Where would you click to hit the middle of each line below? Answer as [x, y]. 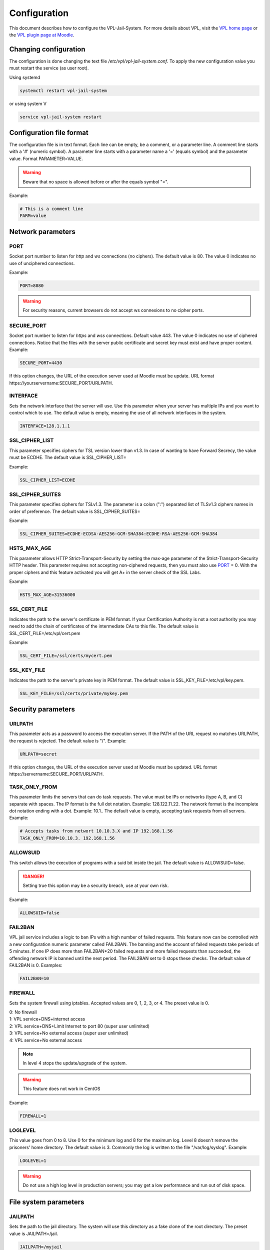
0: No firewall [23, 1012]
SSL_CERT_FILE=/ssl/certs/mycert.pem [66, 655]
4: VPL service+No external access [46, 1040]
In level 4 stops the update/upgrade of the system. [75, 1063]
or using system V [28, 103]
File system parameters [47, 1202]
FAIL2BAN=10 [34, 978]
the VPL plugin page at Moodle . [42, 34]
